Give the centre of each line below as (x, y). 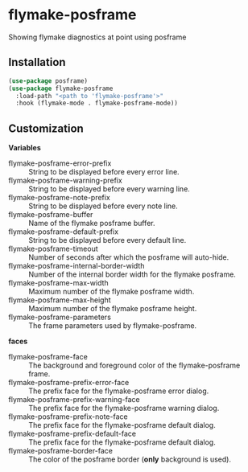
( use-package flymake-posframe (61, 88)
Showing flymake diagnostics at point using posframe (97, 37)
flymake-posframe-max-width (58, 283)
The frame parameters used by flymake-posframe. (113, 326)
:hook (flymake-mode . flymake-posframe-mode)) (97, 103)
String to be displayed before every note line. (103, 206)
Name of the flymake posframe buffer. (92, 224)
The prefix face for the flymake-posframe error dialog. (119, 391)
